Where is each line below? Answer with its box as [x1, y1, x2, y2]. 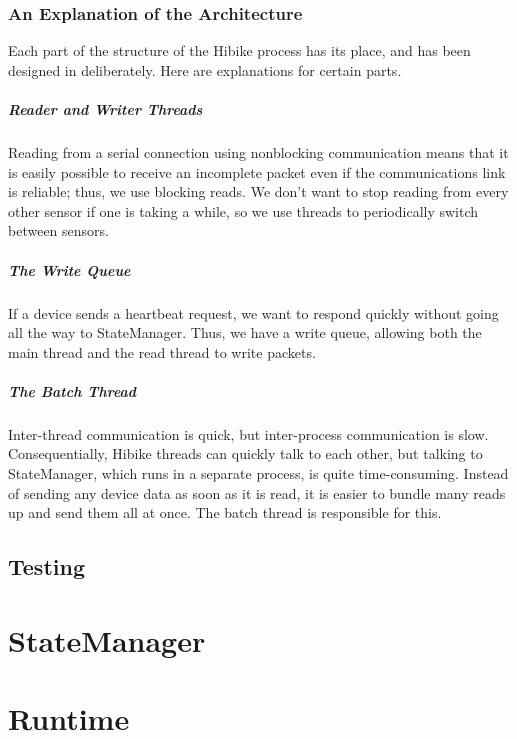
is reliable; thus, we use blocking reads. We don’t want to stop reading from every [8, 181, 509, 202]
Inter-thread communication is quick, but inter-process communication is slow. [8, 423, 489, 444]
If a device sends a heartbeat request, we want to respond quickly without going [8, 302, 499, 323]
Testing [8, 551, 85, 582]
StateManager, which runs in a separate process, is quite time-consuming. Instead [8, 463, 509, 484]
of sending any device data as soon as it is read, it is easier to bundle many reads [8, 482, 506, 503]
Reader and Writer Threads [8, 99, 203, 119]
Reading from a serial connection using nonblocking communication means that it [8, 141, 509, 162]
